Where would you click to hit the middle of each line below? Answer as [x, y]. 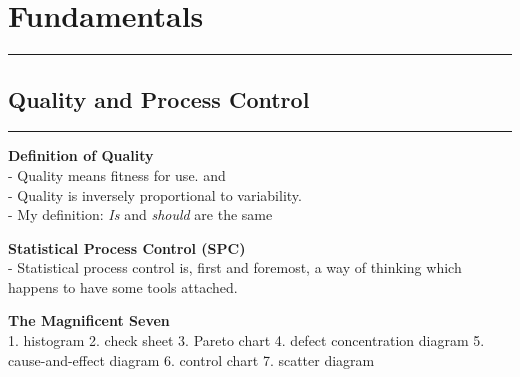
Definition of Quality [81, 155]
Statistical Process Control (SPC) [127, 247]
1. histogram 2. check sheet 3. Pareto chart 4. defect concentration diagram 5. [246, 340]
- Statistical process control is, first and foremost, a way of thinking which [235, 267]
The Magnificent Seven [89, 320]
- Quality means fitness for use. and [117, 174]
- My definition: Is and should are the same [140, 214]
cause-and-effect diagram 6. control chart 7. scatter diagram [191, 359]
